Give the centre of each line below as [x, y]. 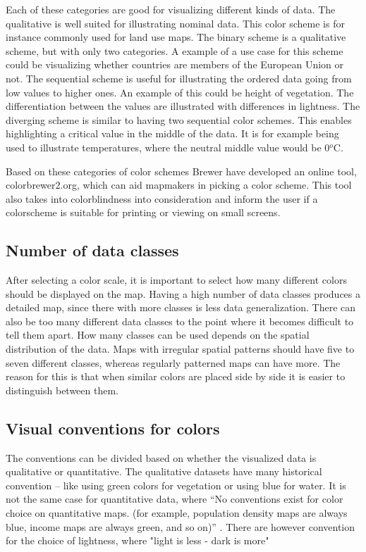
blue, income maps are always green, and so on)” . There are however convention [181, 526]
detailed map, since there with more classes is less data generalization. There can [181, 307]
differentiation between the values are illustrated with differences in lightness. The [183, 106]
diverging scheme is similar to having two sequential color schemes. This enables [179, 119]
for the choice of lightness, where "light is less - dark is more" [138, 540]
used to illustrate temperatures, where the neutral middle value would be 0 [168, 147]
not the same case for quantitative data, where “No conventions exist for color [175, 499]
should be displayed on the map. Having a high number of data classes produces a [183, 293]
